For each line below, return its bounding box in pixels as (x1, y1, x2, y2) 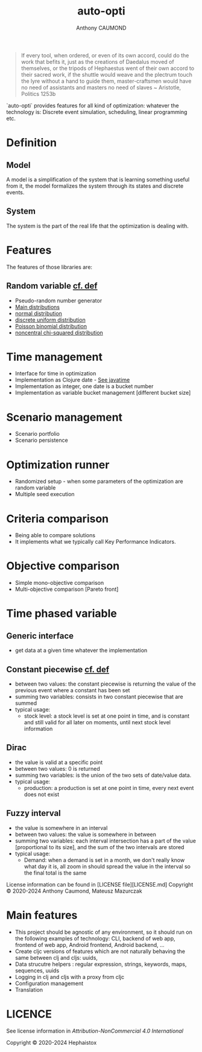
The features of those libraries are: (6, 263, 92, 270)
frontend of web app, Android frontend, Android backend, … (14, 941, 165, 948)
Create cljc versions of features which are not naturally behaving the (14, 948, 186, 955)
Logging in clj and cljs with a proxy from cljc (14, 973, 125, 980)
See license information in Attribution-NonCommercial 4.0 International (6, 1027, 184, 1034)
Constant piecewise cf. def (6, 664, 110, 674)
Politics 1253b (21, 90, 56, 97)
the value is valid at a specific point (14, 759, 103, 766)
